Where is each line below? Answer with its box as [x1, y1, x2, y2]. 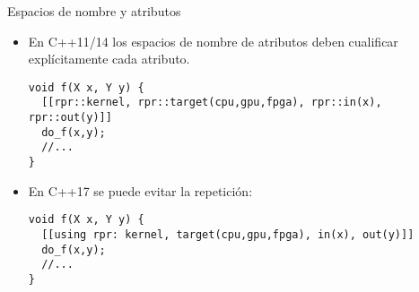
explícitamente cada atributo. [28, 49, 190, 68]
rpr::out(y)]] [28, 111, 112, 125]
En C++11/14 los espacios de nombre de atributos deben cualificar [28, 31, 398, 50]
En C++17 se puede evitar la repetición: [28, 181, 253, 200]
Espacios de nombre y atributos [7, 2, 181, 20]
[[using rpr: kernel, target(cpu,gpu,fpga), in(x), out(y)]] [41, 228, 415, 241]
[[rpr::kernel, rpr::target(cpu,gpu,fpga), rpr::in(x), [41, 96, 382, 109]
